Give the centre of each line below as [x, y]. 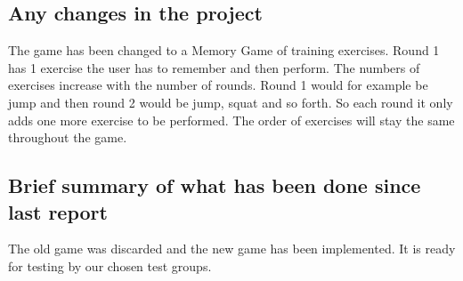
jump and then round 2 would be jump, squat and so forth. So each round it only [231, 102]
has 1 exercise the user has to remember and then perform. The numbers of [214, 67]
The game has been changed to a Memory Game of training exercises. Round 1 [224, 50]
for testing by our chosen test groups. [110, 265]
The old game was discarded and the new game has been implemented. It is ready [232, 249]
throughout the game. [68, 137]
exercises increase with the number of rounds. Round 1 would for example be [218, 85]
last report [58, 211]
